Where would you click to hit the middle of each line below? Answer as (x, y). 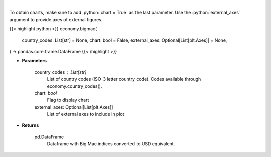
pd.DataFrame (49, 137)
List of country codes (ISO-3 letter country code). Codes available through (124, 79)
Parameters (34, 61)
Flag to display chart (68, 100)
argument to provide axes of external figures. (56, 19)
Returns (30, 125)
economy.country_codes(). (75, 86)
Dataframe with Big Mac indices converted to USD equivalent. (111, 144)
